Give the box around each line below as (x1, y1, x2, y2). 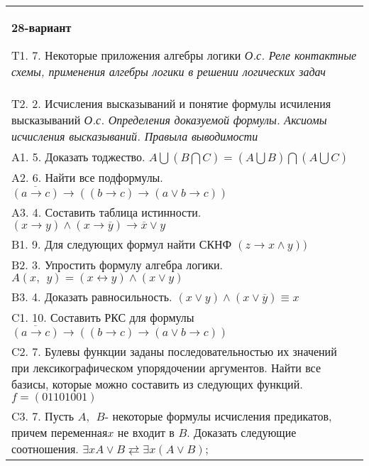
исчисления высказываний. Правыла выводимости (11, 128, 258, 144)
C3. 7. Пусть (11, 408, 75, 425)
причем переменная (11, 424, 108, 441)
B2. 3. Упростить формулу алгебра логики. (11, 256, 224, 273)
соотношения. (11, 440, 79, 457)
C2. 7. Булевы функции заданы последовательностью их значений (11, 343, 337, 360)
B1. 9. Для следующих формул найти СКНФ (11, 235, 232, 252)
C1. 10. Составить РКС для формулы (11, 308, 194, 325)
